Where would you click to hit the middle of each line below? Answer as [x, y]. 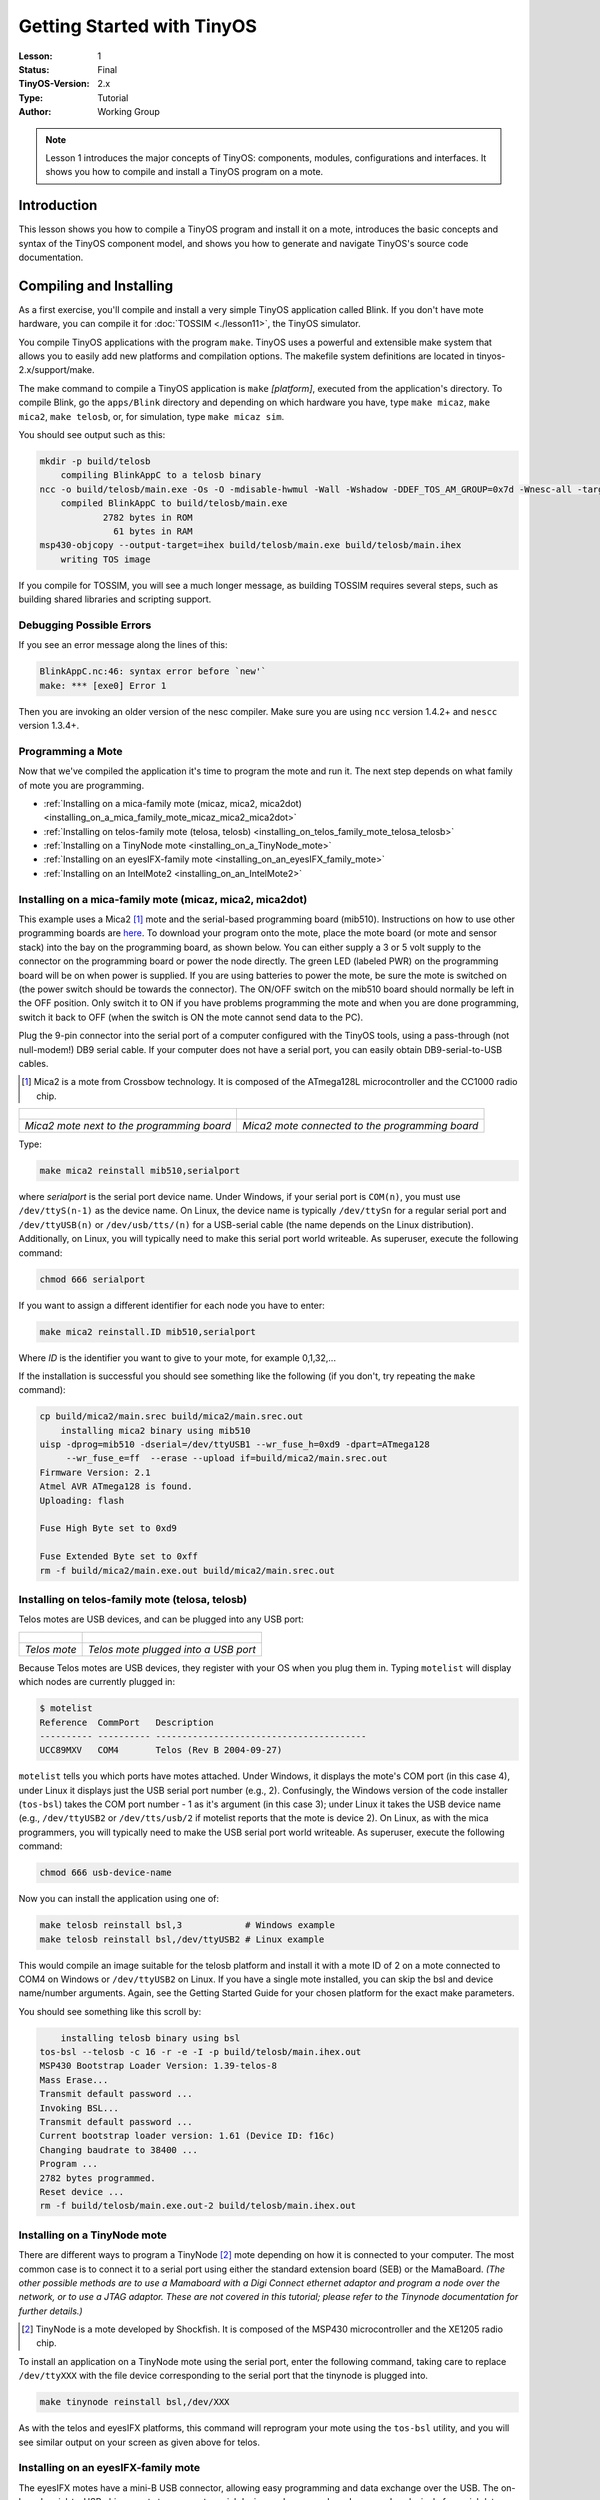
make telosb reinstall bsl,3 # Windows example [187, 1925]
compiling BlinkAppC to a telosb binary [161, 475]
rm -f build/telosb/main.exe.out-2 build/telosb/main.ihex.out [198, 2206]
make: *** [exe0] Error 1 [103, 685]
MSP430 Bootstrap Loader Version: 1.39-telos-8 [158, 2066]
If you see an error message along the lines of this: [123, 645]
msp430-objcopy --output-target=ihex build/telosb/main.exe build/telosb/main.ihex [250, 545]
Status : [34, 69]
